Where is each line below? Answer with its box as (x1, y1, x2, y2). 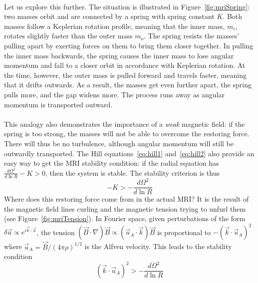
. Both (223, 11, 243, 21)
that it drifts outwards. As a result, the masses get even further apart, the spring (4, 79, 252, 90)
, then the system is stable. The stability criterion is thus (45, 167, 220, 178)
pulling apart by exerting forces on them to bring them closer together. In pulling (4, 40, 254, 50)
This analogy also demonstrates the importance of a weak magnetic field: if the (4, 118, 245, 129)
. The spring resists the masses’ (144, 30, 240, 41)
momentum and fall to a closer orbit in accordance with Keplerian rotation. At (4, 60, 246, 70)
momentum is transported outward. (4, 99, 113, 109)
